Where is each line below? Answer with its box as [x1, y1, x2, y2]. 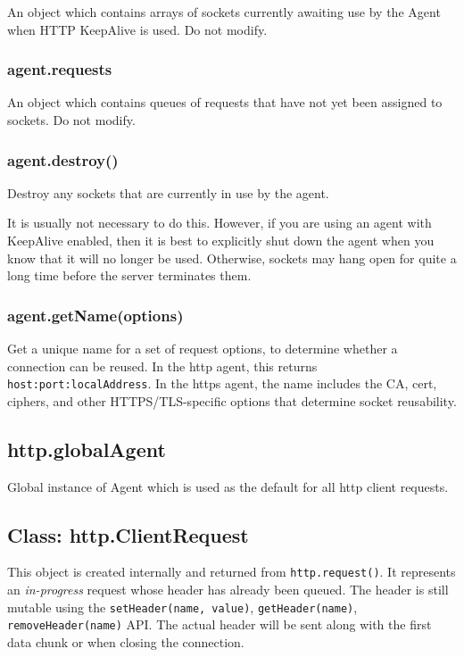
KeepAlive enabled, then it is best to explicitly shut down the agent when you [7, 231, 435, 249]
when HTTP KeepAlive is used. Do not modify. [7, 20, 268, 38]
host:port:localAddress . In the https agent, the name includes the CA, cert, [7, 374, 437, 393]
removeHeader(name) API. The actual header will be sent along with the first [7, 615, 432, 634]
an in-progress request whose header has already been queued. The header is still [7, 580, 449, 599]
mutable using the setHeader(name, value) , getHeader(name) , [7, 597, 358, 616]
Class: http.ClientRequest [7, 520, 249, 548]
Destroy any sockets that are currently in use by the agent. [7, 183, 329, 202]
